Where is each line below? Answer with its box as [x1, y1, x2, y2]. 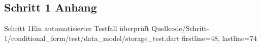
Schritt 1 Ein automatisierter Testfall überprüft [4, 23, 149, 33]
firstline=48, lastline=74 [182, 32, 257, 43]
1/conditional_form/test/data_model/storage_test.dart [4, 32, 180, 43]
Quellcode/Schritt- [151, 23, 209, 33]
